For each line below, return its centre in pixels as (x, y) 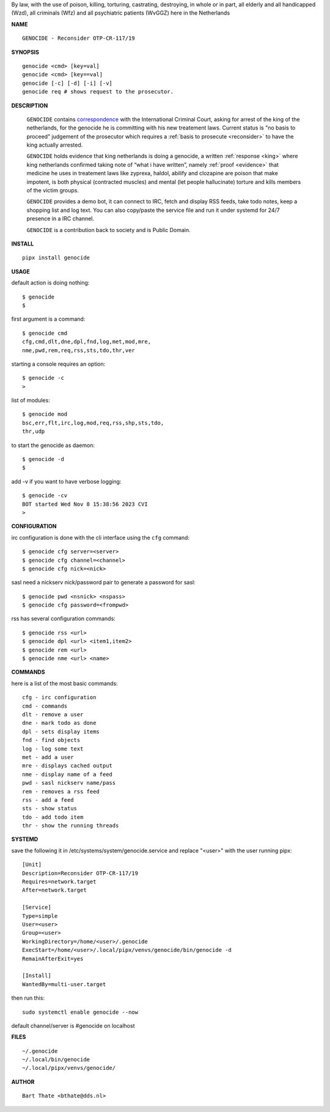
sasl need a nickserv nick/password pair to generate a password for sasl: (103, 583)
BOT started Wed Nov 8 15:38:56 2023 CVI (85, 504)
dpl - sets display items (61, 732)
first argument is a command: (48, 319)
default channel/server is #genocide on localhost (73, 1025)
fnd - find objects (51, 740)
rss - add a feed (48, 800)
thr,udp (34, 431)
